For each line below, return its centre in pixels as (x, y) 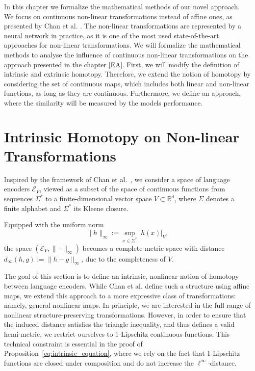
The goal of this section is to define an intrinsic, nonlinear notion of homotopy (122, 276)
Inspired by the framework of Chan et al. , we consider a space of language (117, 179)
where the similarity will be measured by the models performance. (103, 102)
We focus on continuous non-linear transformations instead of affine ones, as (118, 16)
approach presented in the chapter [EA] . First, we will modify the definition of (122, 64)
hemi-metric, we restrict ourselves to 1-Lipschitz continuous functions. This (117, 333)
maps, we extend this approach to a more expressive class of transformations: (120, 295)
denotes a (220, 199)
